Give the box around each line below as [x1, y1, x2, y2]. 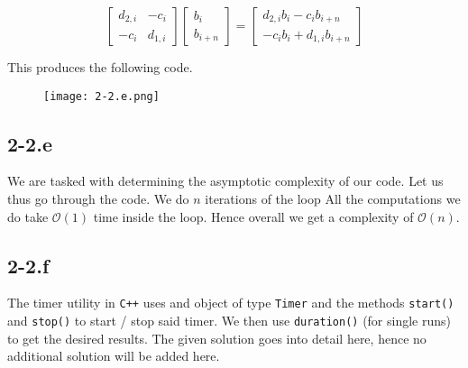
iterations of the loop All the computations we [205, 189, 461, 208]
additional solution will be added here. [7, 346, 220, 365]
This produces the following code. [7, 58, 193, 76]
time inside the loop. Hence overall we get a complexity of [93, 207, 414, 225]
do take [7, 207, 49, 225]
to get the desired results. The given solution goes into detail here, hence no [7, 328, 427, 347]
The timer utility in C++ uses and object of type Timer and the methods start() [7, 293, 454, 312]
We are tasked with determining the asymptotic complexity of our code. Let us [7, 171, 444, 190]
